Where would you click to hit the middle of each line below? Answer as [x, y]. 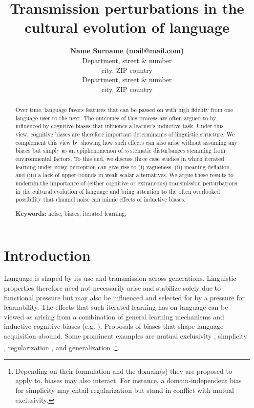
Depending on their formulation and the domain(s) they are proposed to [124, 371]
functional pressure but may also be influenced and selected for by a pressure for [125, 297]
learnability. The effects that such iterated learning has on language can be [116, 307]
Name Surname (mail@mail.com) [127, 51]
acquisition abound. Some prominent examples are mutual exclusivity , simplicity [126, 336]
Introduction [47, 255]
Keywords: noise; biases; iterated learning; [71, 213]
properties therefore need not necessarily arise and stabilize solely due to [113, 288]
